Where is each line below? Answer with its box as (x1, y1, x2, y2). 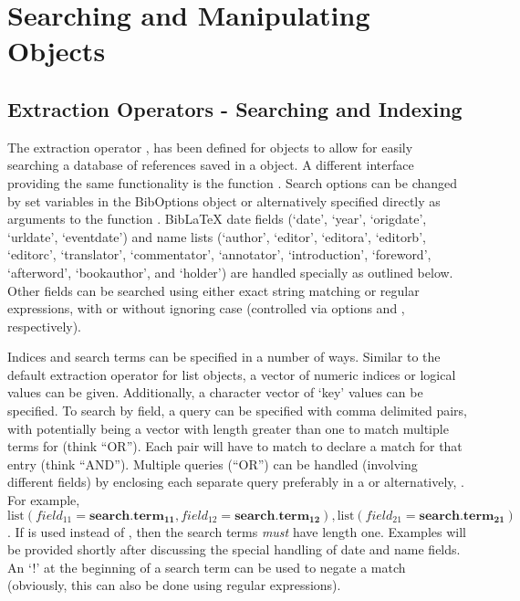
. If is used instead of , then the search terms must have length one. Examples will (7, 522, 466, 541)
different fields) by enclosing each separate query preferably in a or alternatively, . (7, 472, 465, 491)
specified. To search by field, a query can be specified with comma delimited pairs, (7, 401, 468, 420)
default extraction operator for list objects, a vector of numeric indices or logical (7, 364, 456, 384)
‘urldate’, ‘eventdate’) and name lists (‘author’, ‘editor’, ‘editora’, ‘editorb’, (7, 227, 426, 246)
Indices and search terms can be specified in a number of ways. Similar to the (7, 347, 441, 366)
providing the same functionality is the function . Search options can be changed (7, 173, 458, 192)
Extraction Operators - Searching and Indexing (7, 94, 463, 122)
